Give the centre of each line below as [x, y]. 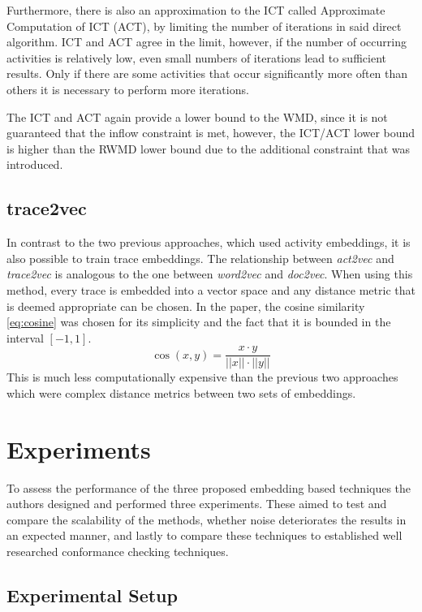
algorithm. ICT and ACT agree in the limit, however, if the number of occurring [207, 42]
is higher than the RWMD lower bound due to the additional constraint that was [208, 148]
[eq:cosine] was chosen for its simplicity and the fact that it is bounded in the [199, 322]
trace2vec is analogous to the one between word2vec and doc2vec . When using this [210, 274]
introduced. [35, 164]
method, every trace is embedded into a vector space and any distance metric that [211, 289]
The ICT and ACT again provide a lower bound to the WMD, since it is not [197, 116]
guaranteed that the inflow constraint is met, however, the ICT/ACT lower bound [211, 133]
